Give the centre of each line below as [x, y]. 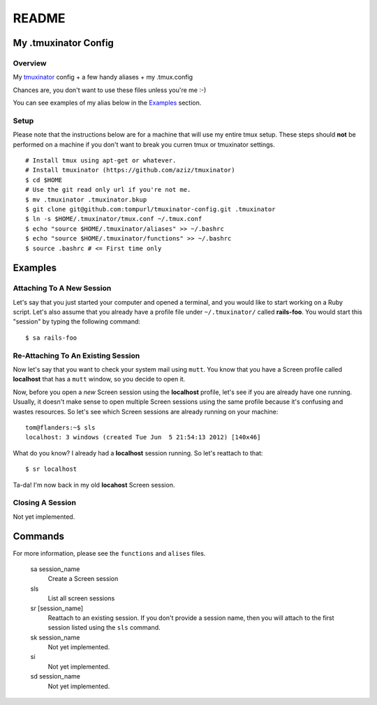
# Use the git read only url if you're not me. [108, 190]
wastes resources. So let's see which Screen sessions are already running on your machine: [146, 411]
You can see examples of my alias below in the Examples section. [107, 103]
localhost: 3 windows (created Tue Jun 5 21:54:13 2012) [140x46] [143, 437]
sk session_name [55, 637]
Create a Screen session [83, 579]
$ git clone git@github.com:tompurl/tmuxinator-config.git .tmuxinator [150, 209]
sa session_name [55, 569]
